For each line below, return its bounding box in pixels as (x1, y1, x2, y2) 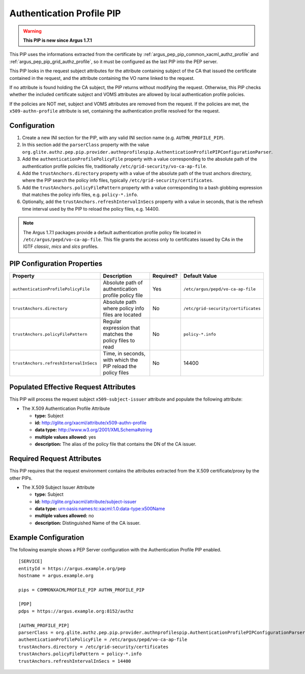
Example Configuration (9, 533, 84, 542)
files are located (103, 311, 142, 318)
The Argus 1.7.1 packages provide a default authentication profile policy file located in (23, 229, 201, 235)
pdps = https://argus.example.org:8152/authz (18, 608, 134, 614)
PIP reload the (103, 363, 137, 370)
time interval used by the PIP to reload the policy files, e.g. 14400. (22, 206, 160, 212)
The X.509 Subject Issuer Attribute (22, 484, 95, 490)
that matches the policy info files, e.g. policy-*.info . (22, 191, 138, 198)
